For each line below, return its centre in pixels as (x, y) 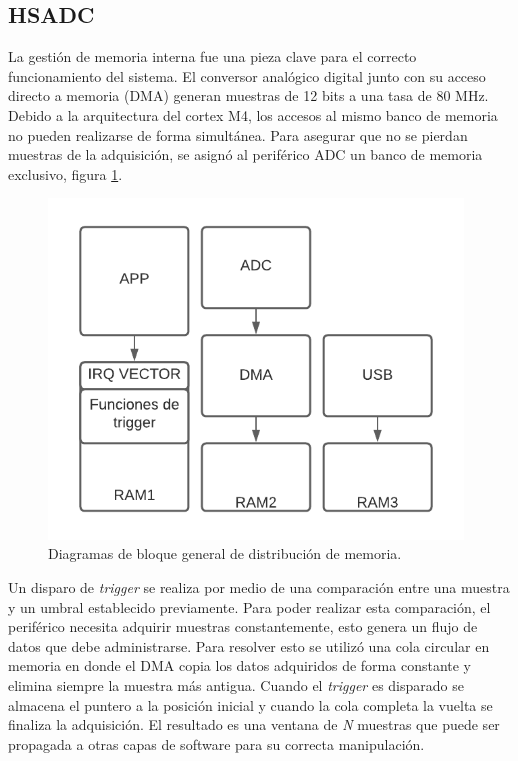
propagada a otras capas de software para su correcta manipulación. (216, 743)
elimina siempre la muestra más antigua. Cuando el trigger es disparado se (236, 685)
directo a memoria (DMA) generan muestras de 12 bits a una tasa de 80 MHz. (248, 95)
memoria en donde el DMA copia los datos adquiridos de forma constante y (239, 665)
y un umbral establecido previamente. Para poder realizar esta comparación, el (249, 606)
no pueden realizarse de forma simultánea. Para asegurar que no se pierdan (238, 134)
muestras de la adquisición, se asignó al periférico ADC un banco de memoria (245, 154)
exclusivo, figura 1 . (65, 173)
